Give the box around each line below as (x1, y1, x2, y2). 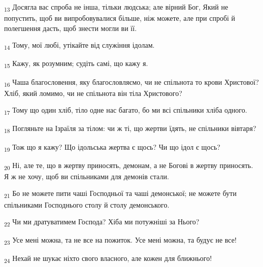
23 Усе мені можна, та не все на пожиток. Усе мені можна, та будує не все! (4, 235, 237, 247)
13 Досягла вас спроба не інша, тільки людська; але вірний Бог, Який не (4, 2, 228, 13)
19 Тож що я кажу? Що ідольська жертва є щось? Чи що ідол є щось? (4, 141, 220, 153)
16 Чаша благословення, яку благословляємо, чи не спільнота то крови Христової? (4, 76, 259, 88)
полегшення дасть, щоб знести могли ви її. (4, 22, 137, 33)
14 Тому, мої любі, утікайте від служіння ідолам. (4, 40, 155, 52)
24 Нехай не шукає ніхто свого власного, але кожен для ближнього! (4, 253, 212, 265)
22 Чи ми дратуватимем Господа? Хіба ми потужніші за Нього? (4, 216, 200, 228)
